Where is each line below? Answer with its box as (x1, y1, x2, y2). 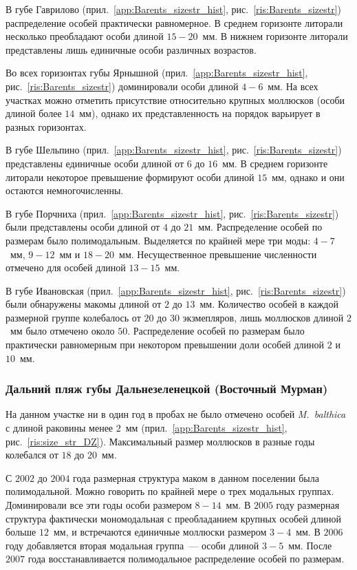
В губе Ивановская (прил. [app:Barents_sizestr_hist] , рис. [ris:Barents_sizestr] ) (6, 283, 346, 297)
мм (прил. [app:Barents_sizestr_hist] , (125, 421, 288, 435)
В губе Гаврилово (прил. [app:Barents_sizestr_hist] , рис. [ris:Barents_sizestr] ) (6, 2, 342, 16)
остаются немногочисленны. (6, 183, 124, 198)
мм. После (288, 538, 332, 552)
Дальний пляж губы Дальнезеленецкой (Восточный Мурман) (6, 380, 328, 397)
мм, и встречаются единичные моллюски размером (53, 525, 267, 539)
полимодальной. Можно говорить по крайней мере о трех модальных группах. (6, 484, 334, 498)
